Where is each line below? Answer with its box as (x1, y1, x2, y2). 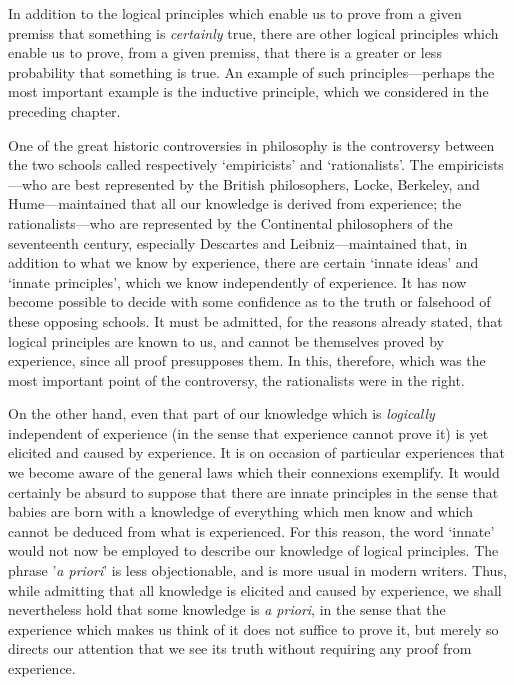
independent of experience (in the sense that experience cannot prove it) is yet (8, 422, 489, 443)
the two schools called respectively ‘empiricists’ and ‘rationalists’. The (8, 154, 434, 175)
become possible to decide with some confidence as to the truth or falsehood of (8, 291, 491, 312)
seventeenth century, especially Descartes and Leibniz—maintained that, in (8, 232, 468, 253)
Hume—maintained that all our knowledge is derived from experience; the (8, 193, 462, 214)
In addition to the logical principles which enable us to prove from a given (8, 3, 462, 23)
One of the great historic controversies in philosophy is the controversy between (8, 134, 495, 155)
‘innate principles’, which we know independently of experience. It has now (8, 271, 467, 292)
